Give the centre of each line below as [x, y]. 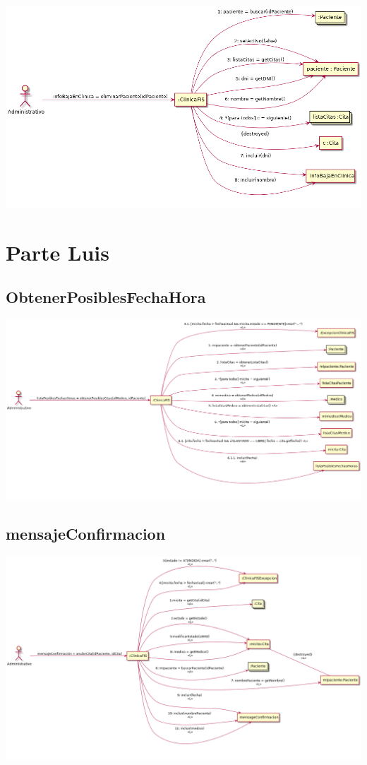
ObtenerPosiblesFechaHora [106, 297]
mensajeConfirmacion [86, 534]
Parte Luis [58, 252]
